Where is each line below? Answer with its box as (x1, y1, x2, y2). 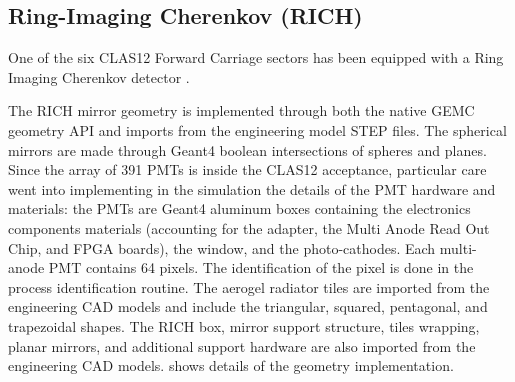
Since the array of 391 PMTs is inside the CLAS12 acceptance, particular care (8, 159, 487, 180)
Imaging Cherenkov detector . (8, 66, 190, 87)
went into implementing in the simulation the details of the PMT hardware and (8, 178, 496, 199)
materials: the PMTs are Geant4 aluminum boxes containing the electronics (8, 198, 471, 219)
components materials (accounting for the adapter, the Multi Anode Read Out (8, 217, 490, 238)
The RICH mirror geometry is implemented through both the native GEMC (8, 100, 475, 121)
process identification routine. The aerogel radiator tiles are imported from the (8, 276, 490, 297)
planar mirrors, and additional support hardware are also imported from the (8, 335, 476, 356)
